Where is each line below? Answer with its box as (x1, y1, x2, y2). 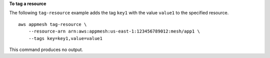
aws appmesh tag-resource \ (18, 21, 87, 27)
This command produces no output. (9, 46, 83, 52)
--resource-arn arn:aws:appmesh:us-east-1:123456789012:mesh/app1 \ (28, 28, 200, 34)
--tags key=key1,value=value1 (28, 35, 102, 41)
